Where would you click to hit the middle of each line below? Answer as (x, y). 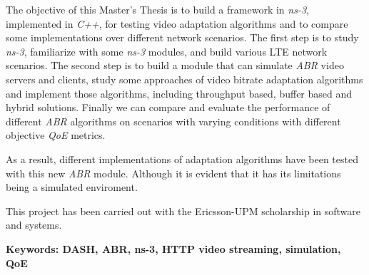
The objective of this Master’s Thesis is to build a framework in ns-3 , (157, 9)
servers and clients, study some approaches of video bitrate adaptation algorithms (184, 79)
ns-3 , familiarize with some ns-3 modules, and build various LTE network (167, 51)
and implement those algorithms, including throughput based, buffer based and (179, 93)
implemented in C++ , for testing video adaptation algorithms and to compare (177, 23)
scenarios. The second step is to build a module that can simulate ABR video (175, 65)
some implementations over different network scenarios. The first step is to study (182, 37)
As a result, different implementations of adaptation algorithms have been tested (182, 159)
